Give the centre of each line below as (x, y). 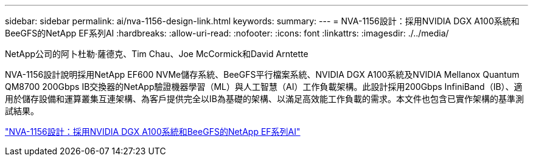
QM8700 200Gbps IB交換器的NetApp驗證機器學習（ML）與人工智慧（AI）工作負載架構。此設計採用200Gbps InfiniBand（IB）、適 (264, 87)
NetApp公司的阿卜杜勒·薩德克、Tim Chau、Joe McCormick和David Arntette (157, 54)
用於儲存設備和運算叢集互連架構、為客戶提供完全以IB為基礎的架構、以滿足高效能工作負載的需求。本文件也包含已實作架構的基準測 (264, 99)
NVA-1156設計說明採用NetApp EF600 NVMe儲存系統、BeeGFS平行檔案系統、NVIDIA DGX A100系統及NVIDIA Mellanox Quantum (262, 74)
